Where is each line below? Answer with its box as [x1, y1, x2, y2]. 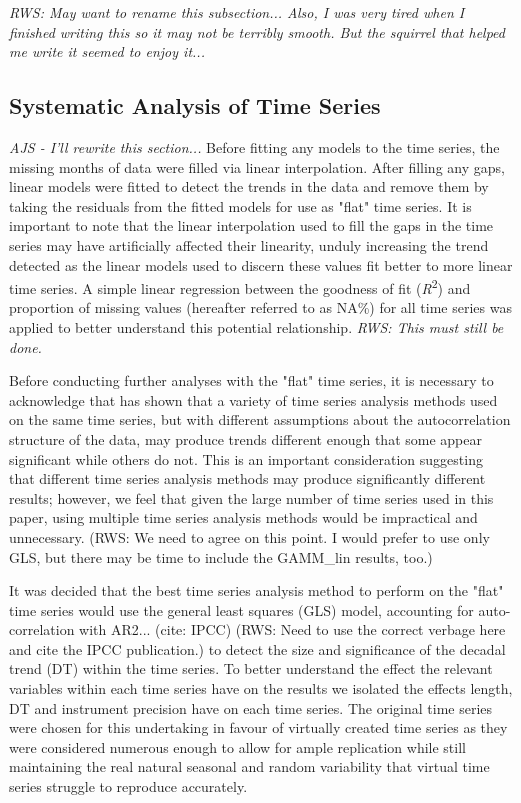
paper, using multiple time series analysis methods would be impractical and [9, 507, 478, 528]
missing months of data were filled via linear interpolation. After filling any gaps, [9, 156, 505, 177]
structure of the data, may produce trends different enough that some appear [9, 428, 482, 449]
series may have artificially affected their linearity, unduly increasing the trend [9, 234, 489, 255]
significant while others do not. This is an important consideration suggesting [9, 448, 483, 469]
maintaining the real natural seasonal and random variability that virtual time [9, 756, 490, 777]
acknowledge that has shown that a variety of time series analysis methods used [9, 389, 498, 410]
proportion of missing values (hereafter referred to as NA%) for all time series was [9, 297, 512, 318]
